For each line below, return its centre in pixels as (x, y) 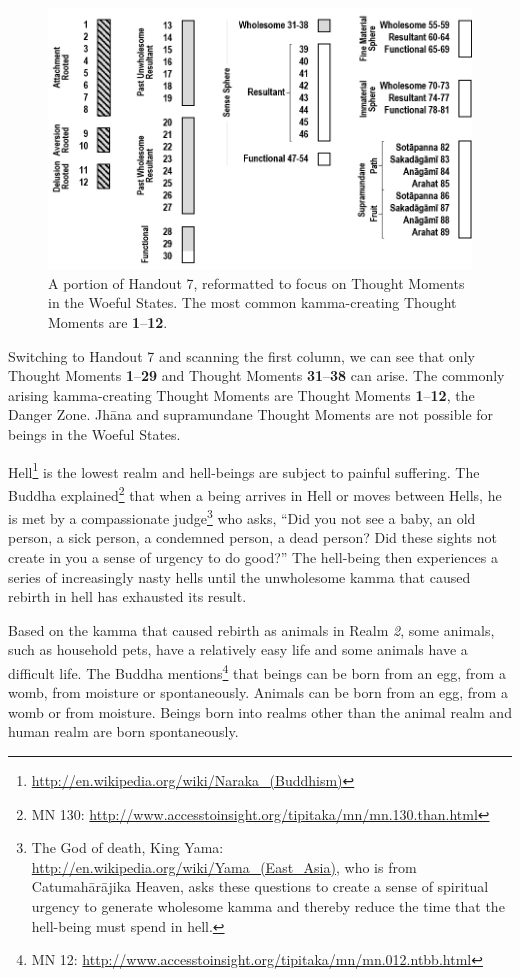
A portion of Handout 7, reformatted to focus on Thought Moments (256, 282)
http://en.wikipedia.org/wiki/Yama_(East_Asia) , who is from (224, 866)
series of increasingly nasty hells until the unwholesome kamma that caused (239, 576)
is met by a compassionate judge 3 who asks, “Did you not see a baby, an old (242, 516)
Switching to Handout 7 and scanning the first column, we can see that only (241, 355)
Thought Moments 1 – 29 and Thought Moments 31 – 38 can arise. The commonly (256, 375)
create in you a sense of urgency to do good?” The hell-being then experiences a (253, 556)
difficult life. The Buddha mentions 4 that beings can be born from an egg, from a (257, 671)
